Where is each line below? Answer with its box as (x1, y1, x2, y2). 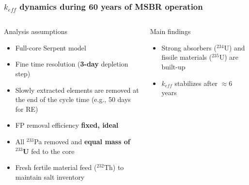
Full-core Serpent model (15, 42, 86, 52)
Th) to (104, 162, 124, 172)
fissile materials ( (161, 52, 212, 62)
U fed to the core (23, 146, 75, 156)
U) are (219, 52, 238, 62)
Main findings (150, 26, 191, 36)
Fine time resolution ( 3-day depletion (15, 59, 128, 69)
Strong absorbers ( (161, 42, 217, 52)
